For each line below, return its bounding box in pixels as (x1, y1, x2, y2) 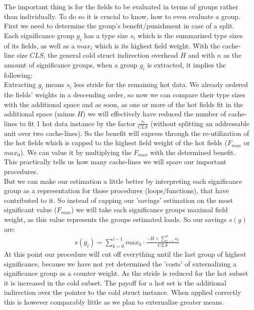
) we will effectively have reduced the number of (83, 109, 226, 119)
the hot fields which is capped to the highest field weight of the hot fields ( (4, 137, 228, 148)
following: (4, 69, 33, 80)
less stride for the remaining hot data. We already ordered (74, 79, 248, 89)
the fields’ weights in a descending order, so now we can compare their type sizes (4, 89, 246, 99)
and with (188, 50, 215, 60)
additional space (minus (4, 109, 75, 119)
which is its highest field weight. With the (95, 40, 220, 50)
